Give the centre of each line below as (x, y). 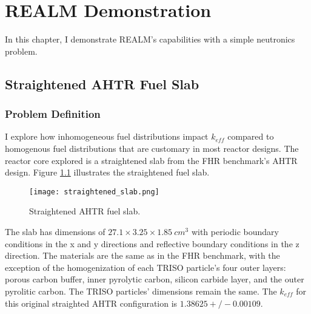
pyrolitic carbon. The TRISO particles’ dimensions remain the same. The (141, 291)
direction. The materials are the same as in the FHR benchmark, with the (142, 255)
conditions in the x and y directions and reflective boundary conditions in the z (152, 243)
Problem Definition (53, 114)
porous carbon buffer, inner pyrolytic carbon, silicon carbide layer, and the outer (155, 279)
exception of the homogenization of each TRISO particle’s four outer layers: (145, 267)
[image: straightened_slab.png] (94, 192)
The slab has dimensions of (55, 231)
